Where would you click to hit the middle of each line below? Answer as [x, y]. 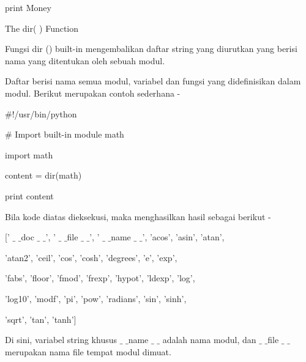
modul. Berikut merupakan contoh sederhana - [93, 93]
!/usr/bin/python [44, 113]
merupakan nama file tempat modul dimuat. [88, 351]
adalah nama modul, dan [209, 340]
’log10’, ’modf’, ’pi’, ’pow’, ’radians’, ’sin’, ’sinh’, [96, 298]
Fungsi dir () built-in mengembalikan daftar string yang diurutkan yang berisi [151, 49]
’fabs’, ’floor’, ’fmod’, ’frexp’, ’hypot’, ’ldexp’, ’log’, [100, 278]
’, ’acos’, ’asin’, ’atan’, [183, 237]
